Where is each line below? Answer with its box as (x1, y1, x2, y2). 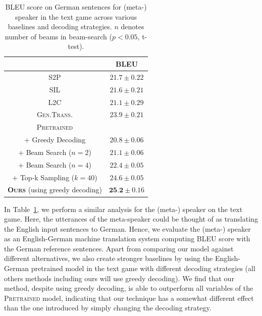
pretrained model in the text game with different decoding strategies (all (31, 263, 255, 274)
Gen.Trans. (36, 109, 73, 120)
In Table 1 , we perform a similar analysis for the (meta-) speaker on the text (4, 203, 243, 214)
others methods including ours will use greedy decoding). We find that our (4, 273, 234, 283)
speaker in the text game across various (15, 11, 137, 22)
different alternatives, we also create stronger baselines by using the (4, 253, 213, 264)
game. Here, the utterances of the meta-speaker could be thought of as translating (4, 214, 258, 224)
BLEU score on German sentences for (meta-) (5, 2, 147, 12)
